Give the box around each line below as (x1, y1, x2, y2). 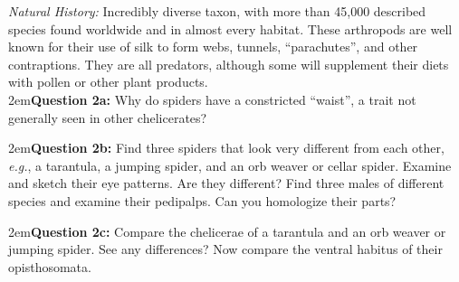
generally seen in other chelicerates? (8, 108, 207, 127)
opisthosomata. (8, 257, 91, 276)
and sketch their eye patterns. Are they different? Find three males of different (8, 174, 445, 193)
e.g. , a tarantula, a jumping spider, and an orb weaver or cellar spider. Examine (8, 155, 452, 174)
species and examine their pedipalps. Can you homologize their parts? (8, 191, 397, 210)
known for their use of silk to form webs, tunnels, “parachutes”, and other (8, 37, 418, 56)
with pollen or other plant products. (8, 72, 208, 91)
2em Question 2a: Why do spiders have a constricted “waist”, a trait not (8, 89, 416, 108)
